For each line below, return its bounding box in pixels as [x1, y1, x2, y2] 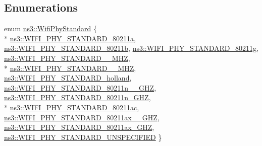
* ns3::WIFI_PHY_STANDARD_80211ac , [4, 102, 139, 112]
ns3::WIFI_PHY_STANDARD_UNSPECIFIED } [4, 131, 162, 142]
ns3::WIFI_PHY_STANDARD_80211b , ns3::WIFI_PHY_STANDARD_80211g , [4, 43, 258, 53]
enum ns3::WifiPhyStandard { [4, 23, 97, 34]
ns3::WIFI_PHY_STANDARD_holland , [4, 72, 132, 83]
